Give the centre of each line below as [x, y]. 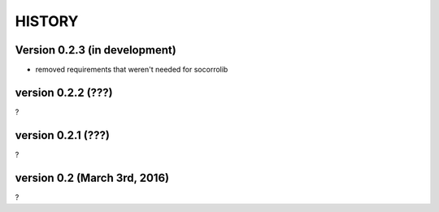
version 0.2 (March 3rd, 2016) [92, 177]
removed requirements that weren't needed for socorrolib [132, 70]
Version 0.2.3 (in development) [96, 50]
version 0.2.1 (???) [62, 135]
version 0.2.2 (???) [64, 92]
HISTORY [47, 21]
